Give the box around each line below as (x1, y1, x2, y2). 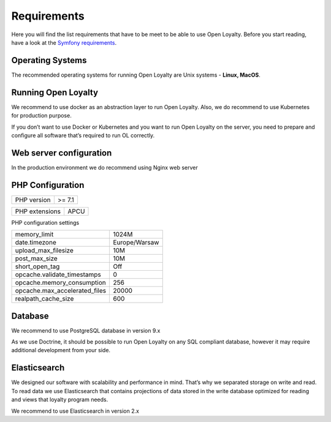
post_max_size (15, 254, 58, 263)
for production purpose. (11, 112, 72, 119)
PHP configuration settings (11, 219, 80, 226)
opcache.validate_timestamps (15, 270, 101, 279)
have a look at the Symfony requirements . (11, 39, 116, 46)
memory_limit (15, 230, 54, 239)
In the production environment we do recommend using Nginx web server (11, 164, 199, 171)
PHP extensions (15, 207, 61, 216)
